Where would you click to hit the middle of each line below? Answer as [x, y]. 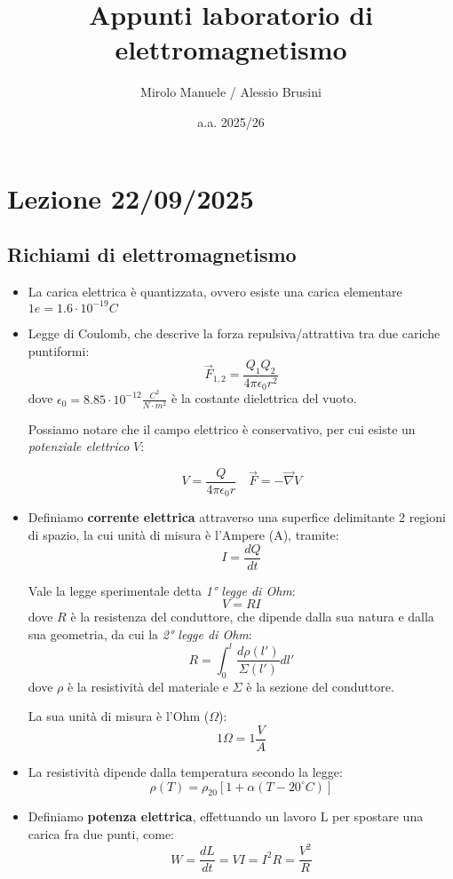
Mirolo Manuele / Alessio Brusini [231, 92]
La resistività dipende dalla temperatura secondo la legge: [185, 771]
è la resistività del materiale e [148, 686]
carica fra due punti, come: [101, 833]
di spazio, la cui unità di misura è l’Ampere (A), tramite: [183, 534]
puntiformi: [59, 350]
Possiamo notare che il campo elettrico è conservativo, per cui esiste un [222, 428]
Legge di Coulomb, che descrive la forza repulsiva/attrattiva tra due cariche [234, 333]
